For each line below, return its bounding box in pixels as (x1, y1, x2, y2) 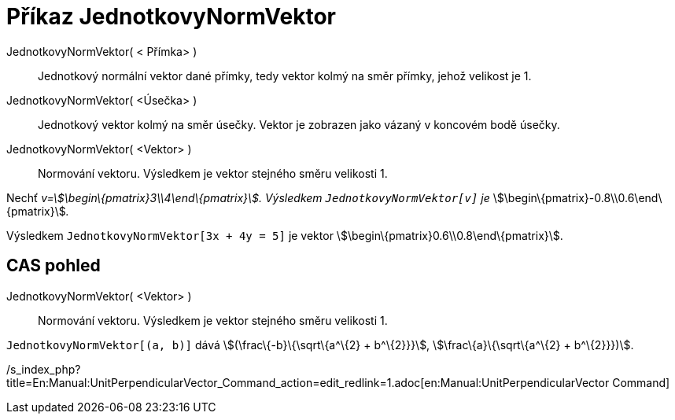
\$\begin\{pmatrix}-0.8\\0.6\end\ (492, 190, 662, 204)
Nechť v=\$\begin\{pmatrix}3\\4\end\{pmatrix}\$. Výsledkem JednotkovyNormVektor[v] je (6, 190, 490, 204)
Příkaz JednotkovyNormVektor (6, 3, 336, 30)
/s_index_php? (6, 362, 81, 376)
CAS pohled (6, 256, 101, 276)
